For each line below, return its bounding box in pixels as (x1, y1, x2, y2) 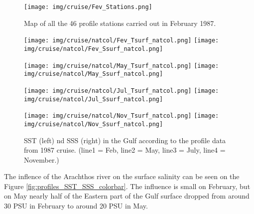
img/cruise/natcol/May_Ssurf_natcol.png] (24, 70, 163, 78)
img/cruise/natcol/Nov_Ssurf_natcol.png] (24, 120, 163, 128)
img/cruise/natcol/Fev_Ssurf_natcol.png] (24, 45, 163, 52)
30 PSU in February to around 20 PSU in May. (4, 201, 148, 211)
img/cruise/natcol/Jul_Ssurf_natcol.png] (24, 95, 163, 103)
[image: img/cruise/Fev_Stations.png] (24, 3, 152, 10)
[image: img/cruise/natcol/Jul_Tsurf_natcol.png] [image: (24, 87, 219, 94)
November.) (24, 154, 59, 165)
